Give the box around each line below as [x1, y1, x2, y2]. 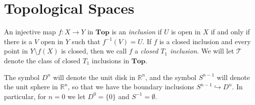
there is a [4, 36, 32, 46]
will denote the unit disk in [53, 72, 135, 82]
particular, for [4, 91, 46, 101]
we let [67, 91, 85, 101]
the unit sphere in [4, 81, 58, 92]
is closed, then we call [61, 46, 127, 56]
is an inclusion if [112, 26, 162, 37]
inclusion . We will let [170, 46, 234, 56]
